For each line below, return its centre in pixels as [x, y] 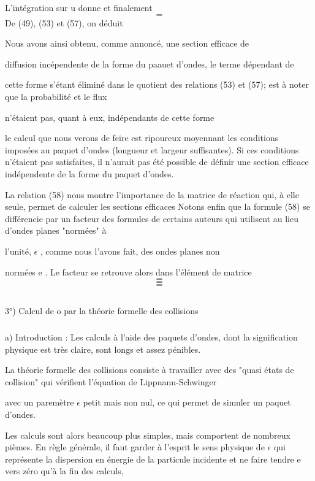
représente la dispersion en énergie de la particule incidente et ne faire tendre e [153, 459]
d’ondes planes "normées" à [56, 230]
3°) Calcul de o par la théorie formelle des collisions [102, 311]
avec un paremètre [40, 402]
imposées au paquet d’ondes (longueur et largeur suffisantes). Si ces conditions [152, 149]
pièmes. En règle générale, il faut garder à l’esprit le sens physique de [135, 447]
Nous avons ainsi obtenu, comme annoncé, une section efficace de [127, 43]
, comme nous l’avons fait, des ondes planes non [130, 251]
